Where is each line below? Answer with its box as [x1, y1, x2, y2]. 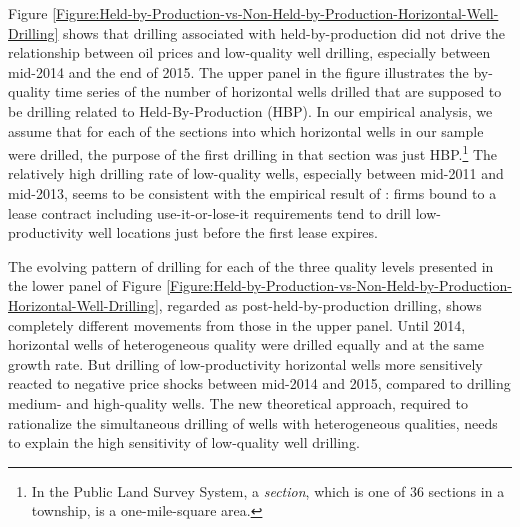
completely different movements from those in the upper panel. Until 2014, [8, 314, 466, 335]
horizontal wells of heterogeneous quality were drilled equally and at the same [8, 334, 484, 355]
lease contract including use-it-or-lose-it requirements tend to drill [8, 202, 411, 223]
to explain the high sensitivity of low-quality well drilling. [8, 432, 360, 453]
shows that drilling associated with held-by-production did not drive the [63, 22, 505, 43]
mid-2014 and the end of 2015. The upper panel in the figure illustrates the [8, 61, 469, 82]
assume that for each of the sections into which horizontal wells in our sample [8, 120, 484, 141]
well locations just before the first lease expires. [88, 222, 378, 243]
